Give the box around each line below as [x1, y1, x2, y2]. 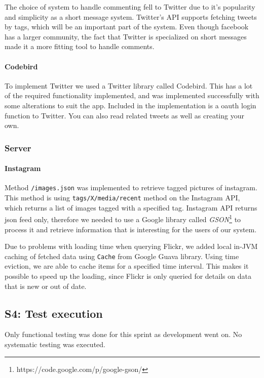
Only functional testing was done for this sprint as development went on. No [5, 329, 242, 340]
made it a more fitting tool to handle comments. [5, 41, 155, 52]
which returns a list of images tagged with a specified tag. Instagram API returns [5, 202, 257, 213]
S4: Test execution [5, 305, 103, 321]
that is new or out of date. [5, 280, 87, 291]
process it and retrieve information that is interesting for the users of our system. [5, 224, 257, 234]
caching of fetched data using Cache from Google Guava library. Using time [5, 250, 239, 261]
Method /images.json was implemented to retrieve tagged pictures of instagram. [5, 182, 257, 193]
